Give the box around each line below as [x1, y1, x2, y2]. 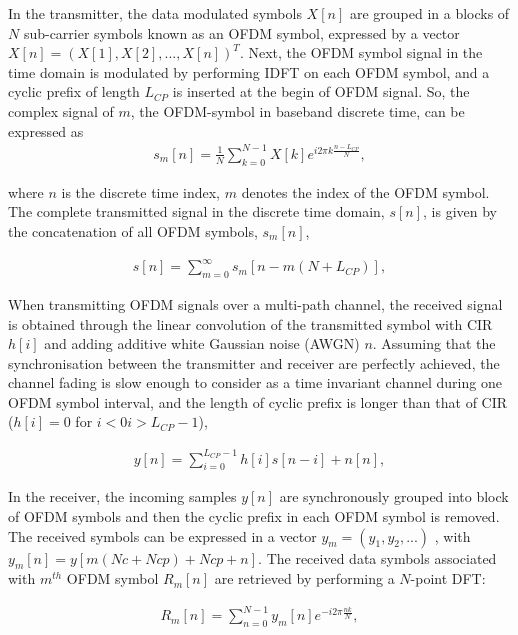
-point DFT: [410, 568, 486, 589]
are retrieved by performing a [214, 568, 395, 589]
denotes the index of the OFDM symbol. [241, 181, 490, 202]
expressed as [8, 120, 84, 141]
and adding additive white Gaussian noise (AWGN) [44, 333, 360, 354]
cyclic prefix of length [8, 81, 140, 102]
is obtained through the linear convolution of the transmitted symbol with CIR [8, 313, 493, 334]
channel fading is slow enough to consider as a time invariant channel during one [8, 372, 502, 393]
